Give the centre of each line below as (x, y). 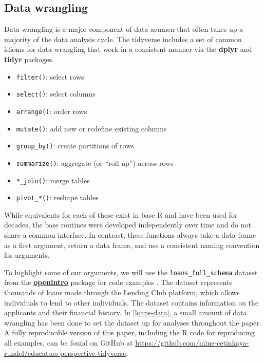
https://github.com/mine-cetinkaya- (192, 343)
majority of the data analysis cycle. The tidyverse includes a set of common (123, 39)
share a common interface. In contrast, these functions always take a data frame (130, 235)
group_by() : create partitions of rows (75, 146)
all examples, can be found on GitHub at (69, 343)
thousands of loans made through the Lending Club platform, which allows (122, 292)
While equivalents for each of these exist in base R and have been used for (121, 214)
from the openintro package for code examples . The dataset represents (118, 282)
